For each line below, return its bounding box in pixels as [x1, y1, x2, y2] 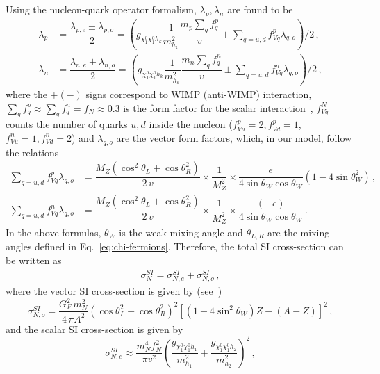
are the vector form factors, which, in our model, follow [116, 130, 352, 145]
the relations [6, 145, 59, 159]
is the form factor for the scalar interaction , [123, 100, 313, 115]
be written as [6, 253, 62, 268]
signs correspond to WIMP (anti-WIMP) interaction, [85, 86, 312, 101]
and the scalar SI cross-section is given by [6, 321, 183, 336]
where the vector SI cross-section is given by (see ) [6, 283, 222, 298]
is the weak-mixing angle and [119, 225, 243, 240]
